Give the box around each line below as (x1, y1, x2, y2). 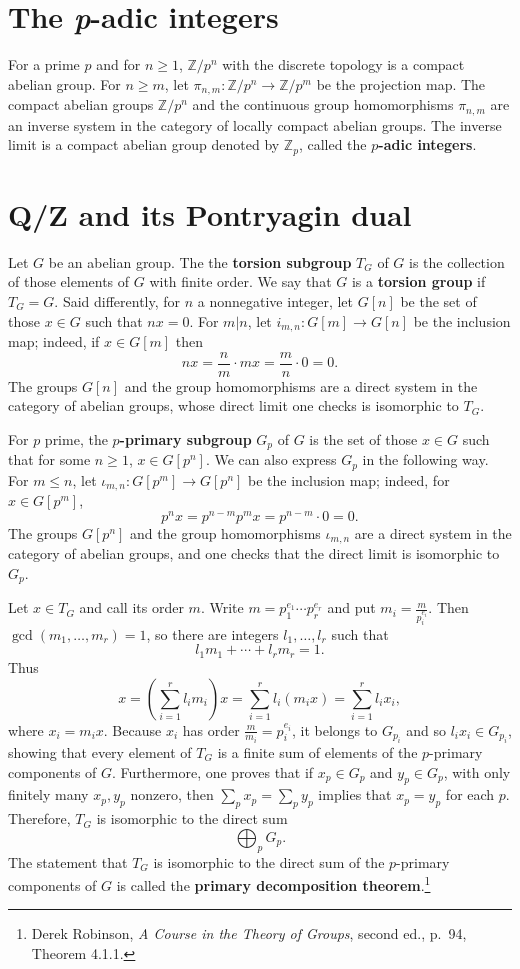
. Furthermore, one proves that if (112, 761, 314, 782)
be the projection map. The (316, 73, 486, 94)
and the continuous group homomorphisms (192, 94, 454, 115)
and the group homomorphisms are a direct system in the (124, 375, 478, 396)
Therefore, (8, 808, 71, 829)
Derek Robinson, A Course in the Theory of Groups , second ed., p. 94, (31, 923, 467, 944)
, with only (443, 761, 511, 782)
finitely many (8, 784, 89, 805)
